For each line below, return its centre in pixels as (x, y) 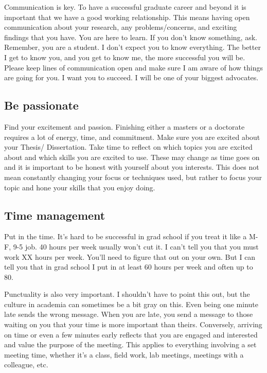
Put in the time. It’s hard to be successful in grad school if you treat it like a (126, 236)
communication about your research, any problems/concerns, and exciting (121, 27)
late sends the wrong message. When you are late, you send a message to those (129, 314)
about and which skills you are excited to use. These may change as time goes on (132, 157)
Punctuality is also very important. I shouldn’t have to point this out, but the (127, 294)
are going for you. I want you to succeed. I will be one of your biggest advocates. (131, 77)
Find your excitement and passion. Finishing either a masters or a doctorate (124, 126)
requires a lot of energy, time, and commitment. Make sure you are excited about (132, 137)
